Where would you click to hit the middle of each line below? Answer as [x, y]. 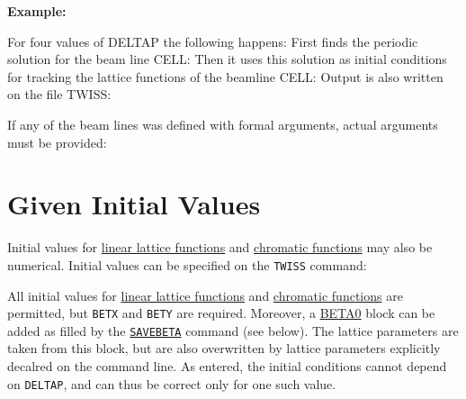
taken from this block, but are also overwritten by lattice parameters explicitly [224, 348]
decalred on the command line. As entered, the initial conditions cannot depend [227, 366]
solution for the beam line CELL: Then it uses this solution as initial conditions [227, 59]
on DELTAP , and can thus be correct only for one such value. [172, 383]
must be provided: [57, 142]
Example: [37, 11]
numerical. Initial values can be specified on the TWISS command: [187, 264]
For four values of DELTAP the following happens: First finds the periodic [213, 41]
